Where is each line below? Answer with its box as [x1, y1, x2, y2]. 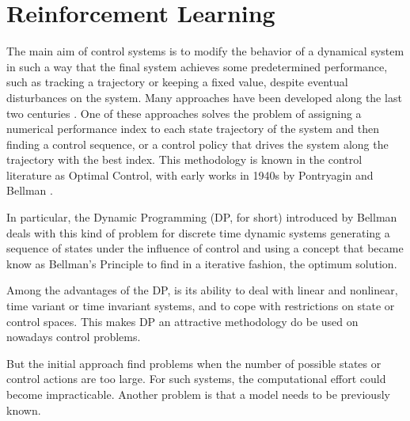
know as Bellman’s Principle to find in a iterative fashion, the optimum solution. [6, 255, 397, 271]
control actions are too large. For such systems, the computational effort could [6, 370, 386, 387]
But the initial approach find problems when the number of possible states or [6, 355, 382, 371]
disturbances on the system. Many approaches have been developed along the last [6, 89, 402, 105]
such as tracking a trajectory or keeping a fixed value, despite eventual [6, 74, 348, 90]
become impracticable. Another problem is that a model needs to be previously [6, 386, 390, 402]
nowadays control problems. [6, 328, 141, 345]
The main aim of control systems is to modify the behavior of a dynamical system [6, 43, 404, 59]
